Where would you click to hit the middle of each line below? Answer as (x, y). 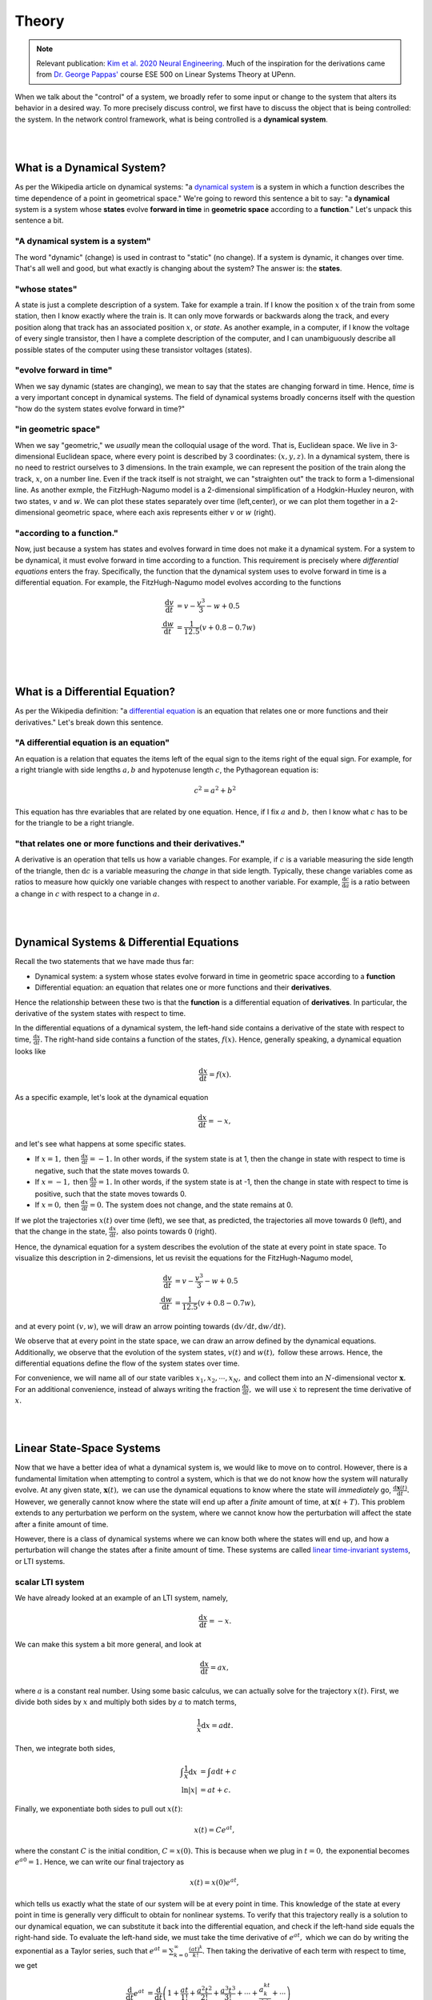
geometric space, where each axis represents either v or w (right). (166, 512)
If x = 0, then (57, 1205)
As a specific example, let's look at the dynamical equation (112, 1098)
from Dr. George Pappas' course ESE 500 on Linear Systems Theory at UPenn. (166, 74)
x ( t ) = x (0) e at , (214, 1882)
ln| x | (189, 1790)
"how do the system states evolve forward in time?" (100, 409)
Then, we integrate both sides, (65, 1749)
